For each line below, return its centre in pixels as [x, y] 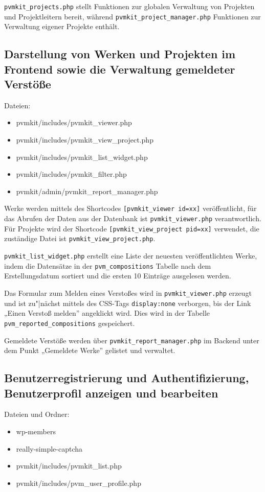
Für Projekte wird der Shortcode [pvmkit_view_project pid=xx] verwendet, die [132, 228]
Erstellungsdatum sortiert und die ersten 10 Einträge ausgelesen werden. [118, 276]
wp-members [36, 431]
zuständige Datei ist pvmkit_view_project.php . [80, 238]
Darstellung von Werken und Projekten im [120, 54]
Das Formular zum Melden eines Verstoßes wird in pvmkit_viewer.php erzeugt [128, 292]
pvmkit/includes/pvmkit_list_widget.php [82, 157]
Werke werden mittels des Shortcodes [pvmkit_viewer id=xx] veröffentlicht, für [130, 208]
